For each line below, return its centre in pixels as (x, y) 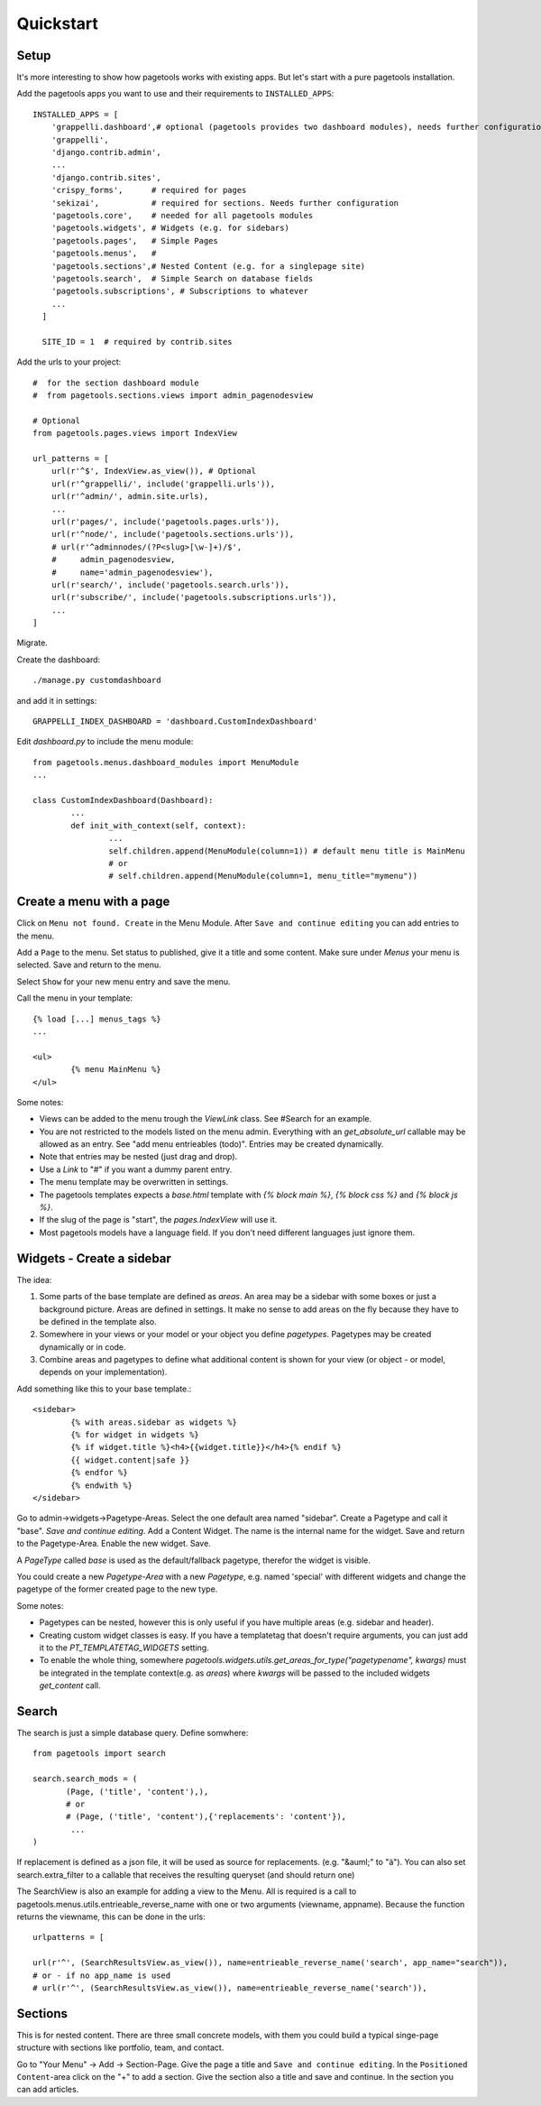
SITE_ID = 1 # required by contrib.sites (138, 342)
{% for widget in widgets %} (135, 1435)
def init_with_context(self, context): (159, 825)
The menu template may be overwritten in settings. (134, 1182)
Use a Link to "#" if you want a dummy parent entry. (136, 1169)
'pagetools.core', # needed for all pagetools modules (182, 215)
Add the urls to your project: (69, 362)
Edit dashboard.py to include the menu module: (105, 742)
